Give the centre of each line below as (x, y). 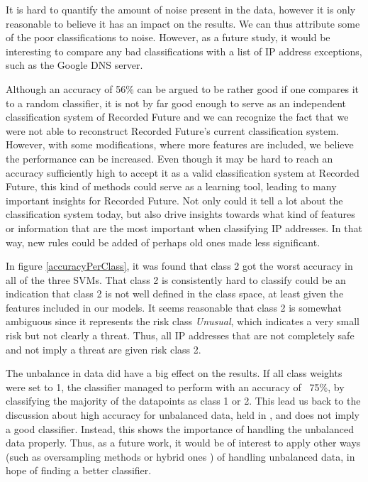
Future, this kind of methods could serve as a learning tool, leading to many (171, 186)
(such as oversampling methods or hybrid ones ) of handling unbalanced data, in (180, 456)
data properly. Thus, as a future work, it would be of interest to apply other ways (183, 443)
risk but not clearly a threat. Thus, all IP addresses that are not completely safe (180, 335)
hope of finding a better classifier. (79, 470)
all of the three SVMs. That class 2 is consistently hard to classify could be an (176, 279)
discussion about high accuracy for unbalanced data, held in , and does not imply (183, 415)
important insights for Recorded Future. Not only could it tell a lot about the (174, 200)
